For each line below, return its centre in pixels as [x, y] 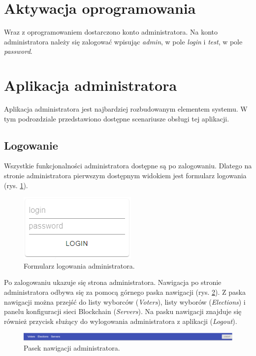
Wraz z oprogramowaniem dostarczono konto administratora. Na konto [111, 32]
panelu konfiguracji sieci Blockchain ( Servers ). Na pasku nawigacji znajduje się [123, 311]
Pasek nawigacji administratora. [72, 347]
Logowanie [31, 145]
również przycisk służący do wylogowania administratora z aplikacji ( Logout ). [121, 321]
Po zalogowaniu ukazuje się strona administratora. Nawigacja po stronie [113, 282]
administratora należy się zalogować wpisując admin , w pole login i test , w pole [123, 41]
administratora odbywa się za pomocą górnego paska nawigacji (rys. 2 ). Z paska [125, 292]
